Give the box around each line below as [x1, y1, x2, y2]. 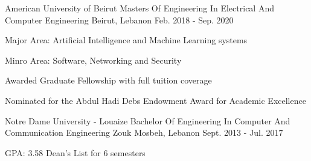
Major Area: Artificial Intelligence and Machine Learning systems [5, 34, 248, 46]
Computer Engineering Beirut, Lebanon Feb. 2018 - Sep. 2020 [5, 13, 234, 26]
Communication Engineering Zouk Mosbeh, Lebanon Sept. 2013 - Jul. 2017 [5, 126, 283, 139]
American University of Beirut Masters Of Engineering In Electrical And [5, 2, 274, 14]
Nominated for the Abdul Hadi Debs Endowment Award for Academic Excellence [5, 94, 306, 106]
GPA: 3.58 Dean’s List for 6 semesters [5, 146, 146, 159]
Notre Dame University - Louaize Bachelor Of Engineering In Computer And [5, 114, 290, 127]
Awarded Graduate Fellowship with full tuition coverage [5, 74, 212, 87]
